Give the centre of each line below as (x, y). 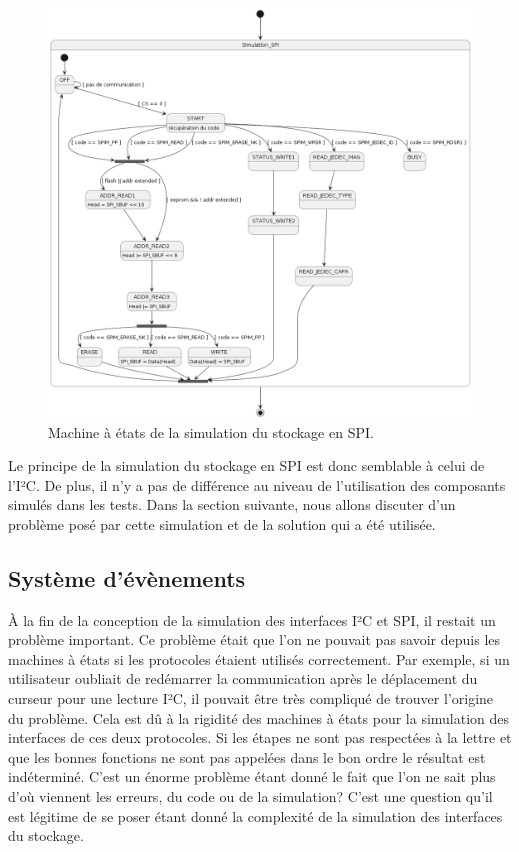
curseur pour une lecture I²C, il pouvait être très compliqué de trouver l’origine (251, 698)
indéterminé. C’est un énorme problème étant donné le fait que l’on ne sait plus (252, 776)
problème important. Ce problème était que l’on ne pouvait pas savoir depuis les (254, 639)
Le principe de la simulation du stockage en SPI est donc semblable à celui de (246, 465)
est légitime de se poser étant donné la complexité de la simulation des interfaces (255, 815)
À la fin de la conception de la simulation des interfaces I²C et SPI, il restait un (252, 619)
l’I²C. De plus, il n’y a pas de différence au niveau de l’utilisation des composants (257, 484)
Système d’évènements (127, 577)
